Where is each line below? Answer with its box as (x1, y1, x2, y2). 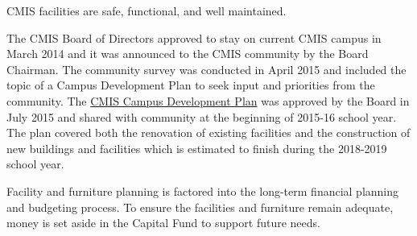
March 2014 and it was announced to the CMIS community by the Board (6, 45, 369, 62)
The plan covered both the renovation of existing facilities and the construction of (6, 124, 411, 141)
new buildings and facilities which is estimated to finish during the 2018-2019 (6, 139, 387, 156)
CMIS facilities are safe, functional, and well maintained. (6, 2, 287, 19)
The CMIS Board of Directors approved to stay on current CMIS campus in (6, 29, 382, 46)
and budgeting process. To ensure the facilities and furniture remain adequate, (6, 198, 394, 215)
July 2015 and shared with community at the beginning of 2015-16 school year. (6, 108, 397, 125)
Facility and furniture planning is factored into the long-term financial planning (6, 182, 399, 199)
